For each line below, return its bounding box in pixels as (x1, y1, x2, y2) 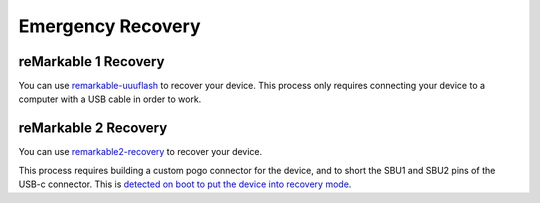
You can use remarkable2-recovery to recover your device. (18, 146, 263, 158)
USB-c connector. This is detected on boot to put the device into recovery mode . (18, 178, 352, 190)
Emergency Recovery (18, 15, 201, 37)
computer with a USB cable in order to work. (18, 93, 202, 105)
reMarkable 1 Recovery (18, 53, 165, 70)
